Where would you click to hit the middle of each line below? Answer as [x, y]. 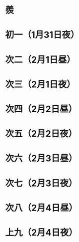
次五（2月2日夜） [41, 134]
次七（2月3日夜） [41, 183]
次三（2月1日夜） [40, 84]
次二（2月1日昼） [40, 60]
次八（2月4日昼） [41, 208]
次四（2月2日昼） [41, 109]
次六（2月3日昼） [41, 158]
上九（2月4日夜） [41, 232]
